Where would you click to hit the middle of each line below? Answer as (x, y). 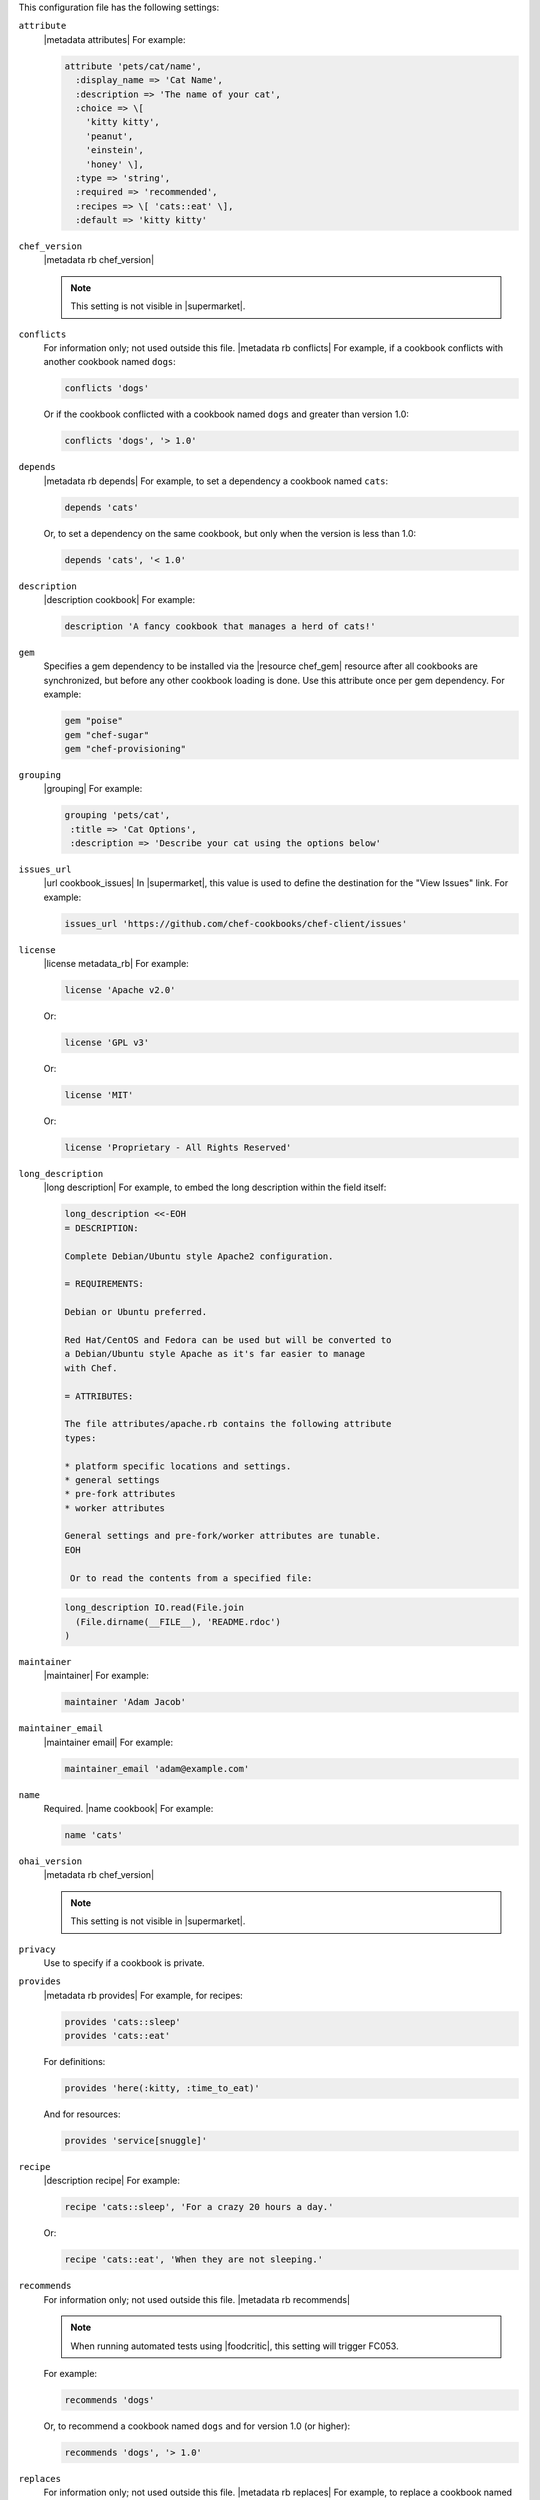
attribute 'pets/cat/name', (133, 66)
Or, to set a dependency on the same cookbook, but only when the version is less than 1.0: (230, 533)
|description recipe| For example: (111, 2181)
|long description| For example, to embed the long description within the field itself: (215, 1187)
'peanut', (109, 136)
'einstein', (115, 150)
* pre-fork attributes (120, 1494)
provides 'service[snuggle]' (136, 2141)
